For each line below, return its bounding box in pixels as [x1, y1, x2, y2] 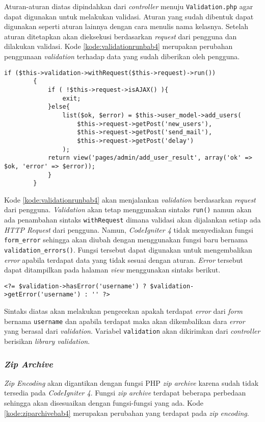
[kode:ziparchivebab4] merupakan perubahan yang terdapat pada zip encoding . [4, 407, 249, 418]
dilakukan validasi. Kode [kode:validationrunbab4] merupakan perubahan [4, 41, 233, 52]
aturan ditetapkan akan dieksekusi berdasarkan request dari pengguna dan [4, 31, 237, 41]
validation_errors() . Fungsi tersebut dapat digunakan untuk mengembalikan [4, 244, 252, 255]
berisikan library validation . [4, 336, 90, 346]
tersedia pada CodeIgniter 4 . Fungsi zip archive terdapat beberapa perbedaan [4, 387, 246, 398]
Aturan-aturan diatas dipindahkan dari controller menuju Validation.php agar [4, 1, 253, 11]
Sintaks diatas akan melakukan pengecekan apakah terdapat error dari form [4, 306, 243, 316]
